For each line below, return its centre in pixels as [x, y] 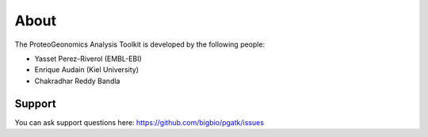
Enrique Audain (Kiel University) [86, 70]
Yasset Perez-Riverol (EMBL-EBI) [88, 59]
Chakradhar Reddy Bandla [77, 81]
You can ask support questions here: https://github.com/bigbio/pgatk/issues [139, 122]
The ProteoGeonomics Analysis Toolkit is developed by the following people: [140, 44]
